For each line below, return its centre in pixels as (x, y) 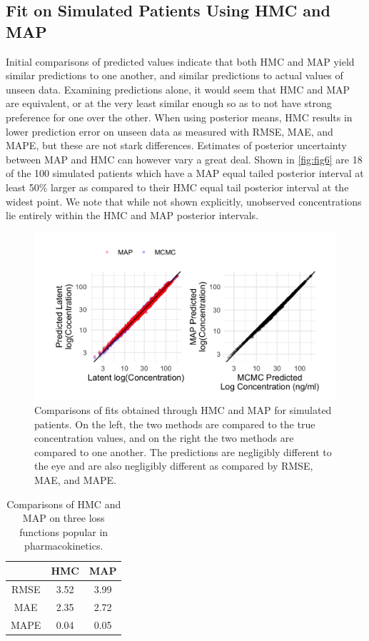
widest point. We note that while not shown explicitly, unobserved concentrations (184, 201)
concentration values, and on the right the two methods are (164, 438)
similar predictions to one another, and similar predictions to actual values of (175, 75)
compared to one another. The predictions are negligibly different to (183, 451)
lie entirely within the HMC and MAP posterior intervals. (132, 215)
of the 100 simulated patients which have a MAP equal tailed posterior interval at (185, 173)
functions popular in (64, 531)
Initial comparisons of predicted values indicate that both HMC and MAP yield (180, 61)
